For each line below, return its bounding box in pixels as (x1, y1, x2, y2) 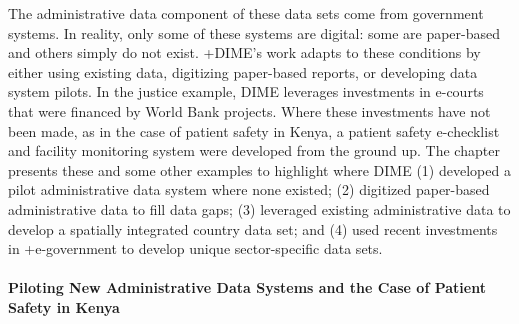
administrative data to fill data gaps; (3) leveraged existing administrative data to (8, 198, 511, 219)
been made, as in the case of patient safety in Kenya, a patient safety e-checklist (8, 120, 500, 141)
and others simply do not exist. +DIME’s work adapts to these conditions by (8, 42, 481, 63)
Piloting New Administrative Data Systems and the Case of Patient (8, 277, 486, 298)
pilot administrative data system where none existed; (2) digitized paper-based (8, 179, 490, 200)
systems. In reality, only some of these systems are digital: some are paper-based (8, 22, 501, 43)
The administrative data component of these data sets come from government (8, 3, 484, 23)
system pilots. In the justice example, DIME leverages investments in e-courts (8, 81, 484, 102)
